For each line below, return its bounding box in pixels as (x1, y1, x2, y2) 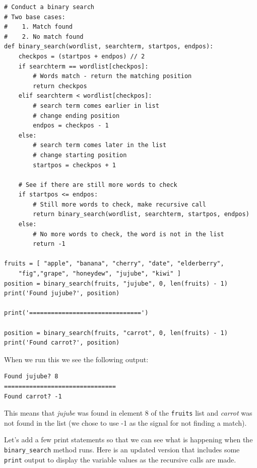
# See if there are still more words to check (18, 181, 177, 188)
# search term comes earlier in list (33, 102, 159, 109)
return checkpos (33, 82, 87, 90)
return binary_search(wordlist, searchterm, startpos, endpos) (33, 211, 249, 218)
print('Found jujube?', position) (4, 290, 120, 297)
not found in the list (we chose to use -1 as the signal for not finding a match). (4, 417, 247, 428)
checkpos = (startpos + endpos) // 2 (18, 52, 145, 60)
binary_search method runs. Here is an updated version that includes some (4, 444, 240, 454)
